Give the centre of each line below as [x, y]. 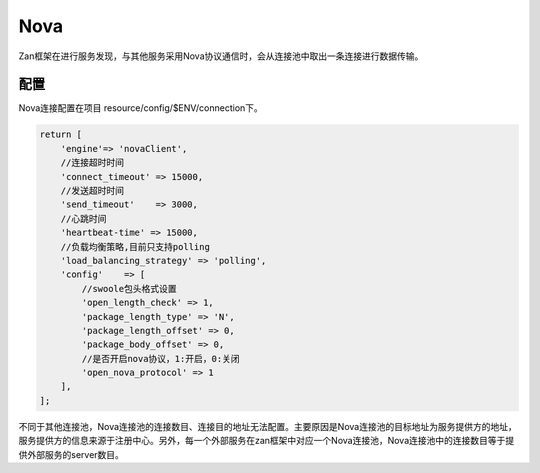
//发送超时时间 [92, 190]
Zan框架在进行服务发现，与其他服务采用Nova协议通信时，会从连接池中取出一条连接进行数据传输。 [221, 56]
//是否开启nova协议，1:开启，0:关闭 [160, 358]
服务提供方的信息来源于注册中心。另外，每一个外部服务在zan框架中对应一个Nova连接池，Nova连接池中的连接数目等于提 [266, 441]
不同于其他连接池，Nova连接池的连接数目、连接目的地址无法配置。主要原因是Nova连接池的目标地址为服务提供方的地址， [267, 426]
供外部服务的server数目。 [71, 454]
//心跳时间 [83, 218]
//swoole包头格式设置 [129, 288]
